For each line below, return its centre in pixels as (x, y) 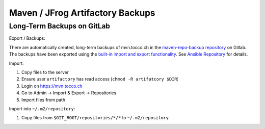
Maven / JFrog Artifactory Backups (82, 13)
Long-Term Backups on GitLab (60, 26)
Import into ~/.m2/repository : (42, 108)
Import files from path (43, 100)
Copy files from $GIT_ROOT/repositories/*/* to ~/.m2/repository (95, 118)
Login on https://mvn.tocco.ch (52, 86)
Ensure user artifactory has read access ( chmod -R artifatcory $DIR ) (100, 79)
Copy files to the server (45, 72)
